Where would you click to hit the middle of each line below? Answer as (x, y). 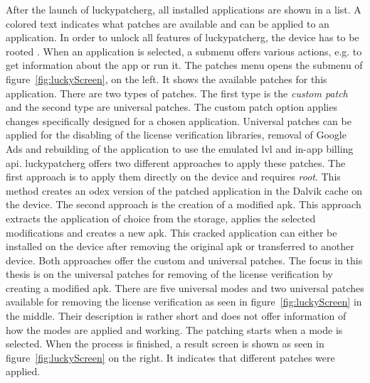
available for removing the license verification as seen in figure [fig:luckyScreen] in (184, 302)
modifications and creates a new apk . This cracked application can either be (171, 232)
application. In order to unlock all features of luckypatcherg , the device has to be (183, 37)
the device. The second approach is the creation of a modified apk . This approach (184, 204)
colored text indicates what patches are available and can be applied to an (168, 23)
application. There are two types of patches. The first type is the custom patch (177, 93)
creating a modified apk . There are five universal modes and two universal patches (185, 287)
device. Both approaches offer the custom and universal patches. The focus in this (184, 260)
